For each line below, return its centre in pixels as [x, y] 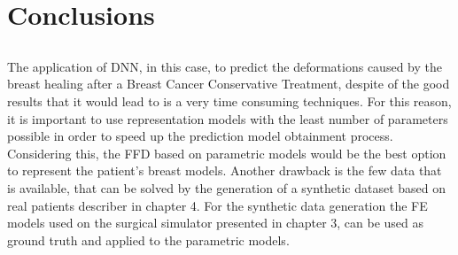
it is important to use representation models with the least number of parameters [228, 118]
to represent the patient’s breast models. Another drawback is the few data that [225, 170]
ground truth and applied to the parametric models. [148, 240]
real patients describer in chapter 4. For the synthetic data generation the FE [217, 205]
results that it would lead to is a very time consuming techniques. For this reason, [229, 100]
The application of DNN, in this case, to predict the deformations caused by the [225, 66]
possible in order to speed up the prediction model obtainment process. [200, 136]
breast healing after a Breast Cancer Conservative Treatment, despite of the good [229, 84]
